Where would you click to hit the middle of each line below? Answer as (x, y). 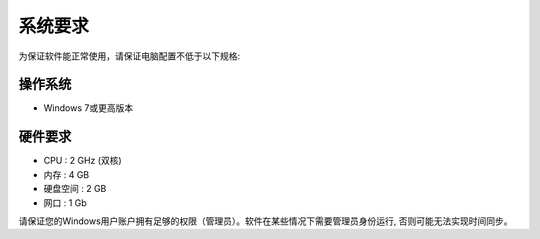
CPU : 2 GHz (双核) (82, 161)
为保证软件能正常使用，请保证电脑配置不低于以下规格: (129, 56)
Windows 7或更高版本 (88, 108)
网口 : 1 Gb (65, 202)
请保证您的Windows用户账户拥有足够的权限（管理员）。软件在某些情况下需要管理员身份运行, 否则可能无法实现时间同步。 (265, 221)
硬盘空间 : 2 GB (75, 189)
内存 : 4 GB (66, 174)
